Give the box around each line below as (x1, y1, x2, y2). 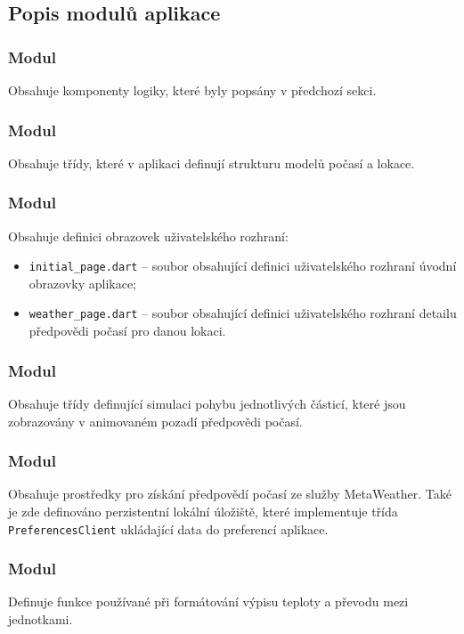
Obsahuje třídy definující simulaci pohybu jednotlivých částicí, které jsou (8, 394, 406, 412)
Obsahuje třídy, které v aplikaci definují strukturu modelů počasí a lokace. (8, 153, 415, 172)
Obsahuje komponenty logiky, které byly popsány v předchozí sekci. (8, 81, 377, 99)
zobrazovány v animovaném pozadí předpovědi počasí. (8, 411, 303, 430)
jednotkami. (8, 610, 73, 628)
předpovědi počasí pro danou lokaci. (28, 321, 226, 340)
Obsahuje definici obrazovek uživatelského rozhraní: (8, 226, 289, 245)
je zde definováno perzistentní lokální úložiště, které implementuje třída (8, 501, 398, 520)
